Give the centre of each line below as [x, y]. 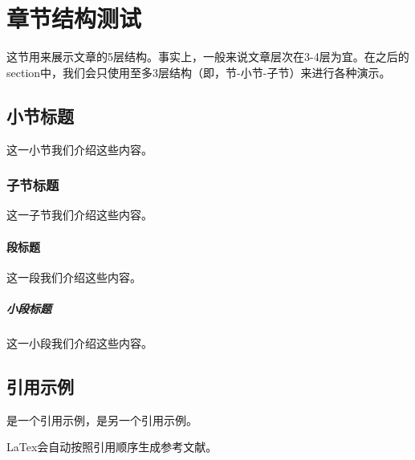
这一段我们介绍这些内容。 [74, 277]
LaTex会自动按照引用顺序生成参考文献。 [112, 447]
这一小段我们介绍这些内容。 [79, 342]
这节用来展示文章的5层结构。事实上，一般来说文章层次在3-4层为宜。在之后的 [208, 57]
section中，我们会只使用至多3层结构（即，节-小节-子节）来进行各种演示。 [199, 72]
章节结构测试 [74, 18]
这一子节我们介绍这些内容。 [79, 215]
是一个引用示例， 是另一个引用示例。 [102, 419]
